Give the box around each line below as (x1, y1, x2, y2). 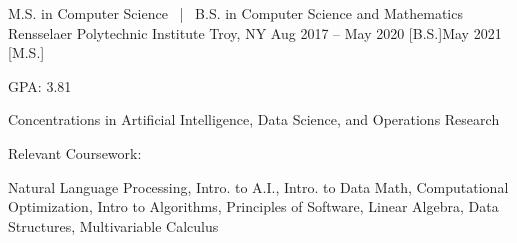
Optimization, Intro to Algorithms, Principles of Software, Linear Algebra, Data (8, 196, 499, 217)
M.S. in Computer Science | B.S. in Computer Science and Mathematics (8, 3, 463, 23)
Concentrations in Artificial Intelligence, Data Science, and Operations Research (8, 109, 500, 130)
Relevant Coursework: (8, 142, 142, 163)
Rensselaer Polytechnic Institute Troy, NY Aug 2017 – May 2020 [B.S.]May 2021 (8, 22, 502, 43)
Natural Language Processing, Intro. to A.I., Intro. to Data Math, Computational (8, 176, 509, 197)
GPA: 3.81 (8, 75, 72, 96)
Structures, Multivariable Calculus (8, 215, 219, 236)
